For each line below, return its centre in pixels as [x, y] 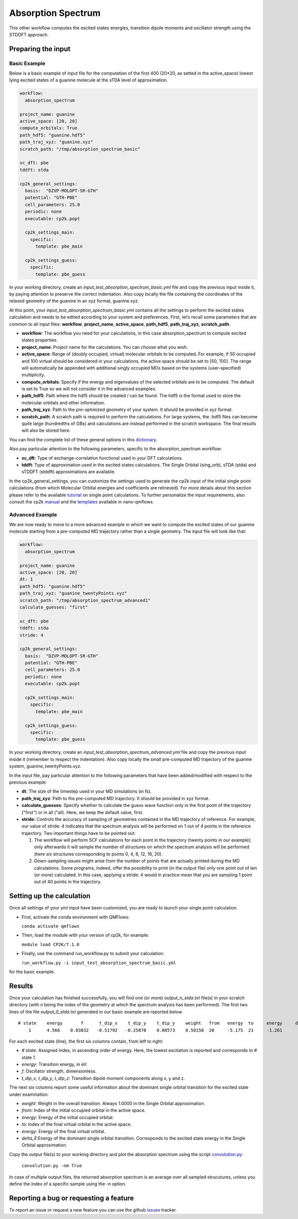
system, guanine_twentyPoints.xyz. [45, 766]
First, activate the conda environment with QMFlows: [75, 917]
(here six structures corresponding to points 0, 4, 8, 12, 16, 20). [98, 854]
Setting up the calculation [50, 896]
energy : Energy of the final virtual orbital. [64, 1131]
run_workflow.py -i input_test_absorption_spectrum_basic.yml [99, 963]
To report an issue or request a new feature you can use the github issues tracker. [93, 1210]
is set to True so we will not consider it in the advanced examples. [89, 389]
